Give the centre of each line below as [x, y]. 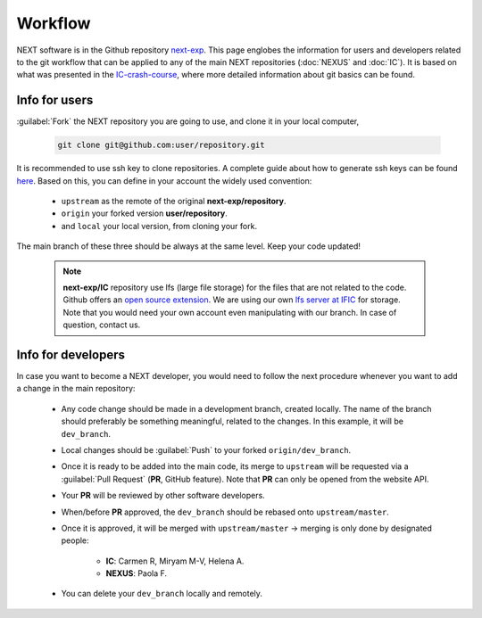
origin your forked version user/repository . [144, 213]
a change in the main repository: [76, 389]
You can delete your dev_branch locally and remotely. [162, 594]
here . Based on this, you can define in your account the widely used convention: [164, 181]
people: [75, 540]
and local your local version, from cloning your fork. [159, 226]
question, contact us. [102, 325]
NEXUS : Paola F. [137, 573]
